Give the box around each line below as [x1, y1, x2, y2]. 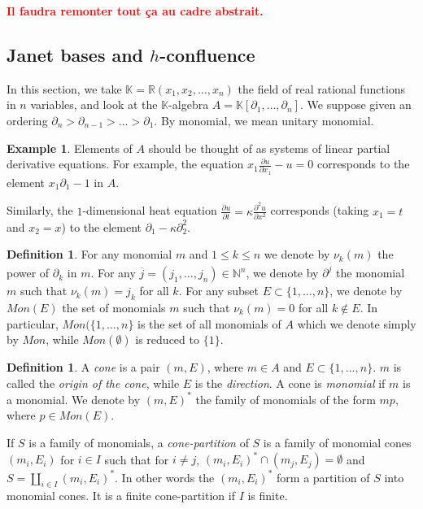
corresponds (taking [270, 202, 369, 219]
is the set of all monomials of [137, 315, 281, 332]
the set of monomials [62, 298, 166, 315]
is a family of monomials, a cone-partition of [28, 433, 249, 450]
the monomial [336, 264, 405, 281]
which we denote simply [297, 315, 416, 332]
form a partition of [277, 468, 370, 485]
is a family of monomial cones [263, 433, 412, 450]
